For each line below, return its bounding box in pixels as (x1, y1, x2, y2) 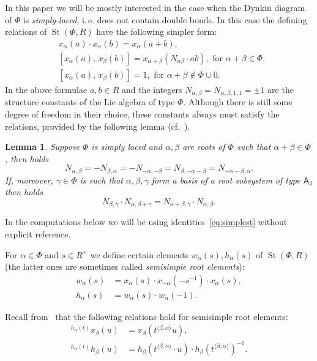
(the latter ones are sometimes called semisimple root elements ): (5, 260, 245, 273)
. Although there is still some (183, 95, 293, 108)
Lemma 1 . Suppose (5, 140, 80, 153)
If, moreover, (5, 173, 53, 186)
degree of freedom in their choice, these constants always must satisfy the (5, 107, 280, 120)
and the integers (121, 83, 182, 95)
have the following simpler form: (96, 25, 217, 38)
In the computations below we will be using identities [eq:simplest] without (5, 215, 288, 228)
